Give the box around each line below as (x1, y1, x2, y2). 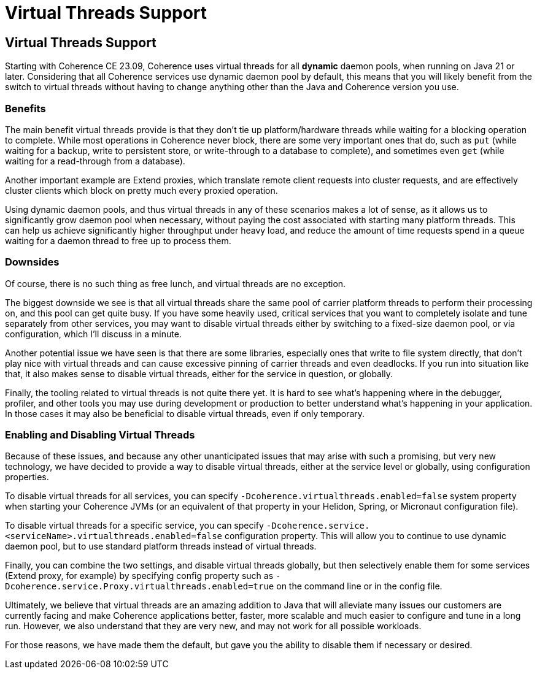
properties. (5, 472, 49, 483)
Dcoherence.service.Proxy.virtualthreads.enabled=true (5, 581, 274, 592)
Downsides (5, 256, 60, 269)
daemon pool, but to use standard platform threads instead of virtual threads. (5, 541, 317, 552)
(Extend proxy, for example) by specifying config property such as (5, 570, 274, 581)
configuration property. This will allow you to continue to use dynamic (224, 530, 506, 542)
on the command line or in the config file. (276, 581, 442, 592)
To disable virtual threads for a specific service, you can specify (5, 520, 264, 531)
